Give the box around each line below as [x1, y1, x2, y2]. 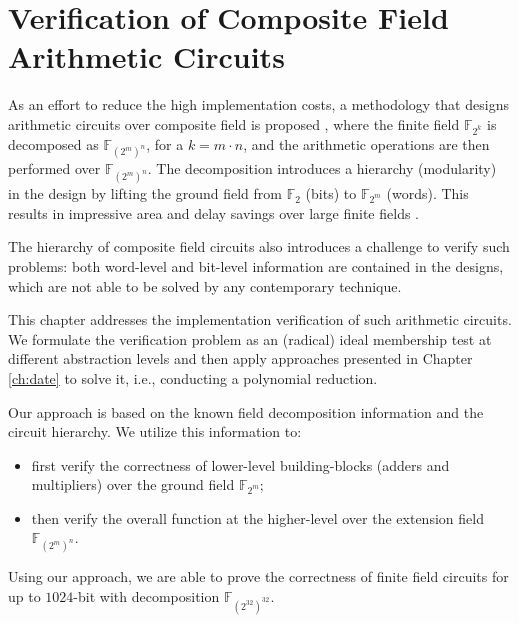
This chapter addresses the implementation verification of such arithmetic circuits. [8, 309, 512, 330]
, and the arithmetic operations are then [243, 133, 490, 154]
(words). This [386, 183, 469, 204]
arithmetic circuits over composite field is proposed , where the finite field [8, 113, 460, 134]
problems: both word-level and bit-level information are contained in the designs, [8, 255, 504, 276]
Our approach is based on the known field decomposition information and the [8, 401, 484, 422]
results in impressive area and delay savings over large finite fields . [8, 202, 419, 223]
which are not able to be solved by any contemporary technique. [8, 275, 402, 296]
